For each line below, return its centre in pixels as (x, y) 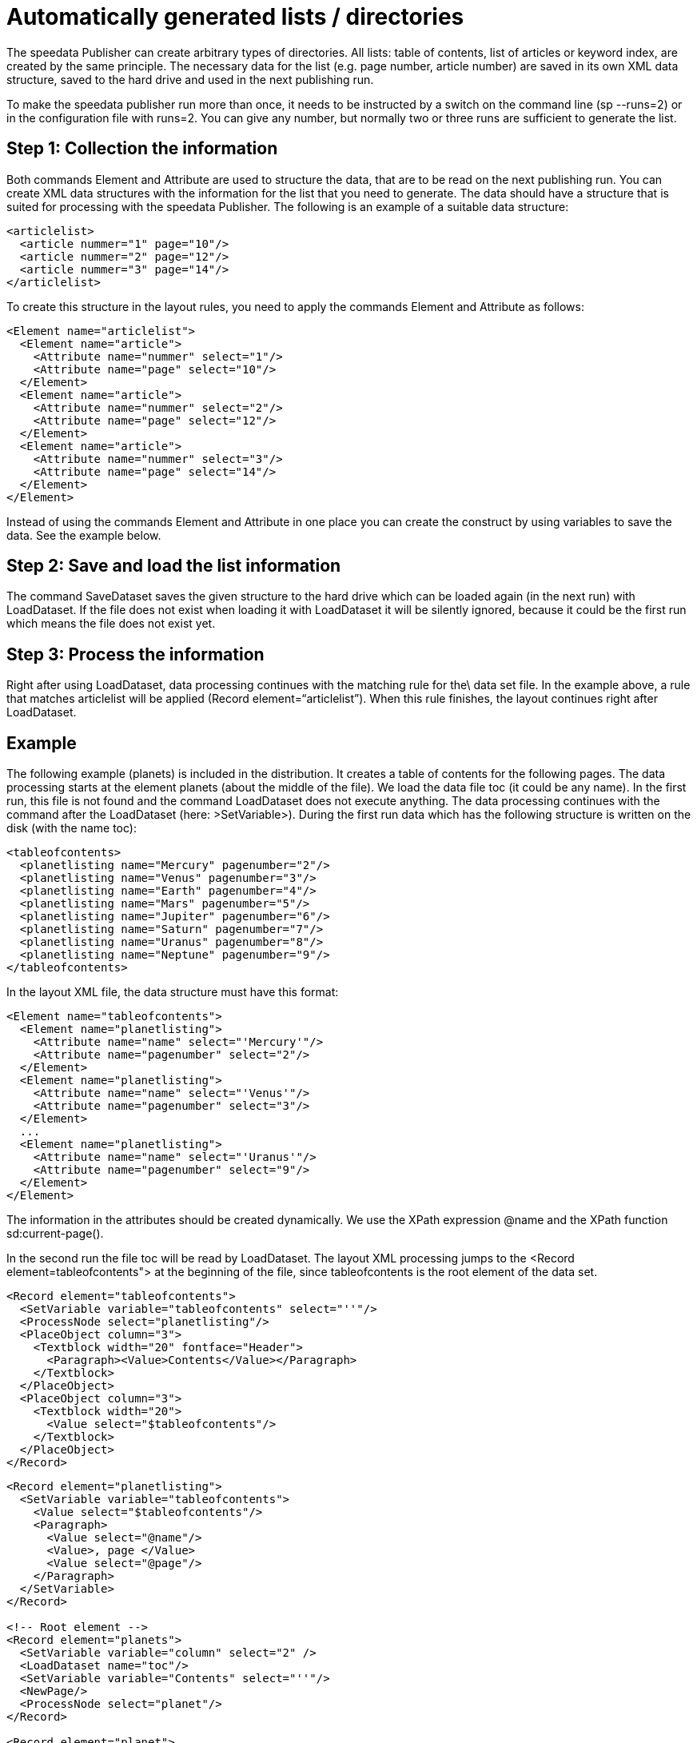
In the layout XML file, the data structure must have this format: (173, 992)
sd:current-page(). (55, 1234)
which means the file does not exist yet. (111, 624)
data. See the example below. (84, 535)
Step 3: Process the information (135, 654)
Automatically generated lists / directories (235, 17)
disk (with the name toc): (72, 828)
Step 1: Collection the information (142, 149)
